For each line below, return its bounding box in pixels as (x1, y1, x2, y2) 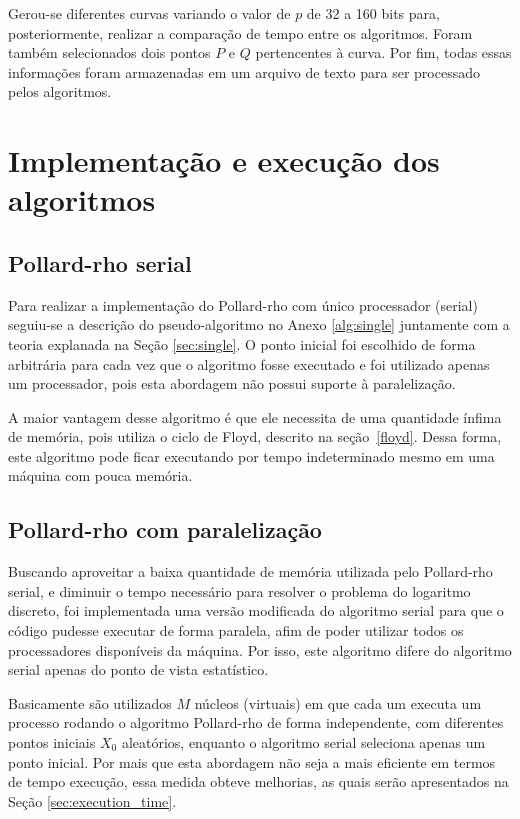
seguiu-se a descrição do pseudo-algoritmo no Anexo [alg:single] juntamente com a (8, 314, 510, 335)
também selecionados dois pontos (8, 42, 211, 63)
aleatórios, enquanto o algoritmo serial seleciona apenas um (121, 732, 486, 753)
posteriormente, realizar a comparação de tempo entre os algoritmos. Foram (8, 22, 473, 43)
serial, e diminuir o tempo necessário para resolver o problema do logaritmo (8, 580, 471, 601)
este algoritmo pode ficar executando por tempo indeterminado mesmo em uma (8, 445, 495, 466)
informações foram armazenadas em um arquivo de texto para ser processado (8, 61, 480, 82)
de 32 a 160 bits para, (306, 3, 440, 23)
